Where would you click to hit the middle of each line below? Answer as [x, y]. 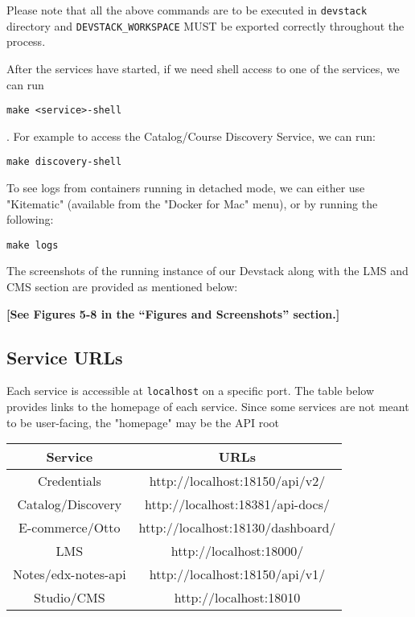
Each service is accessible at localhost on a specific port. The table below [191, 391]
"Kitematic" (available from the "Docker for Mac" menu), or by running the [192, 203]
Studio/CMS [70, 598]
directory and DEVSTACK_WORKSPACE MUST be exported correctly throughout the [205, 25]
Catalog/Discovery [70, 504]
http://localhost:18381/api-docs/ [237, 504]
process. [26, 41]
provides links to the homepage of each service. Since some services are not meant [208, 407]
